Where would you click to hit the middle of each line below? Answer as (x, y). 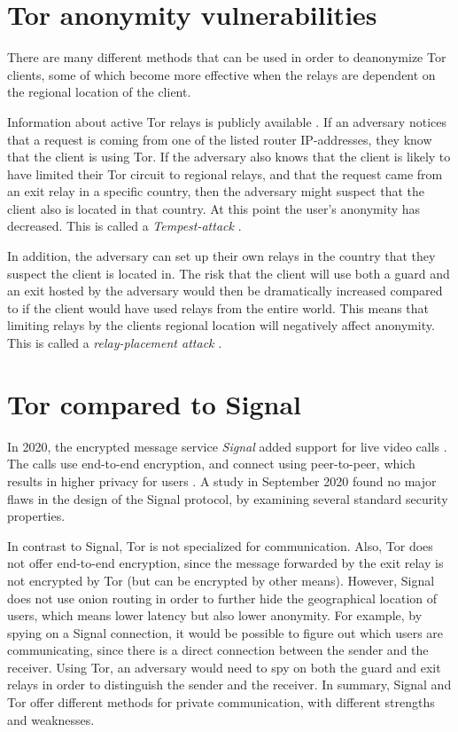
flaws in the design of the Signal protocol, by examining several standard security (228, 498)
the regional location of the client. (99, 92)
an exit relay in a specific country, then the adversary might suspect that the (216, 191)
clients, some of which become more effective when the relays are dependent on (221, 74)
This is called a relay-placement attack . (115, 343)
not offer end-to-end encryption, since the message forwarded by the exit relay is (225, 563)
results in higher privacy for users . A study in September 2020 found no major (222, 480)
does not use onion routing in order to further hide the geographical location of (222, 598)
